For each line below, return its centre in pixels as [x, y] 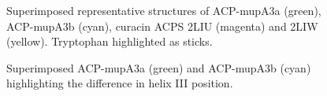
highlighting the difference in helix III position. [120, 83]
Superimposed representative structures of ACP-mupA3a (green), [164, 10]
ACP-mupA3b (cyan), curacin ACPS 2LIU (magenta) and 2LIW [162, 26]
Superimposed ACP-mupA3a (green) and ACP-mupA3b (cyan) [159, 67]
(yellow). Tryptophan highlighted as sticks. [110, 41]
